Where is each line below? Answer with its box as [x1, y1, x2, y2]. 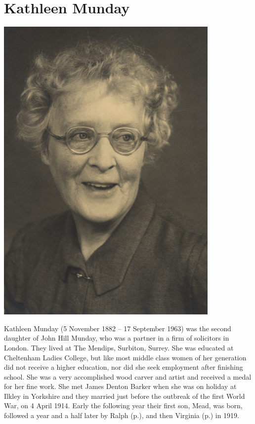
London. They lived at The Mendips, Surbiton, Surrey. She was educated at [4, 342, 234, 352]
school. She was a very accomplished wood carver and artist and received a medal [4, 371, 252, 382]
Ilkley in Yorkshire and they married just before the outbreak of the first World [4, 390, 245, 401]
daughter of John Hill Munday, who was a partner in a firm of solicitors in [4, 333, 229, 343]
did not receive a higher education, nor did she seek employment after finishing [4, 362, 243, 372]
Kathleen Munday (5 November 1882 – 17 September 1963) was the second [4, 323, 231, 333]
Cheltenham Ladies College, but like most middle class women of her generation [4, 352, 247, 362]
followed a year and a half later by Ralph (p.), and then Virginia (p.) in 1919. [4, 410, 239, 421]
